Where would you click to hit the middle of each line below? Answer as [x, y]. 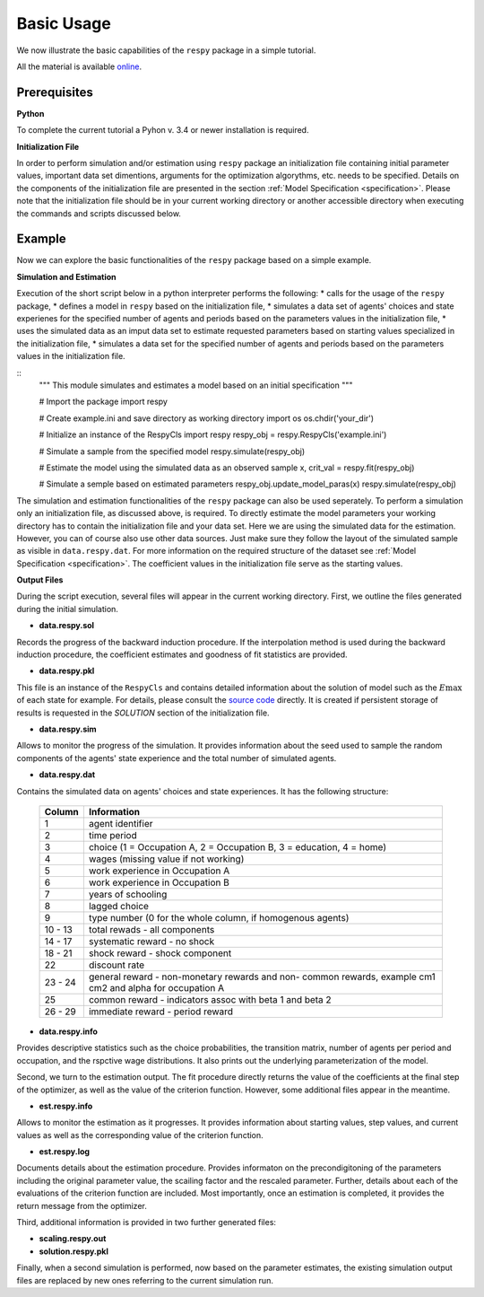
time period [113, 835]
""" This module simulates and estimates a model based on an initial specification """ [196, 385]
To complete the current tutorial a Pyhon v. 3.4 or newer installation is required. [163, 130]
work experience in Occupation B [159, 882]
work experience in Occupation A [159, 871]
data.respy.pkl [67, 671]
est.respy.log [64, 1152]
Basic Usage [64, 23]
